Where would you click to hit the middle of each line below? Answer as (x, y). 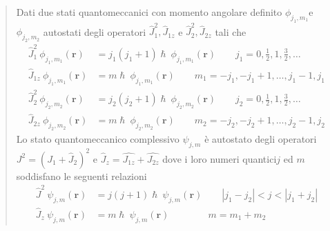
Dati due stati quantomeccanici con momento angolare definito (149, 12)
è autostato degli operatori (261, 139)
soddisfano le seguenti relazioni (81, 175)
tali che (231, 31)
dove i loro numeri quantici (220, 158)
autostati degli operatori (95, 31)
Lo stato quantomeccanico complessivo (98, 139)
